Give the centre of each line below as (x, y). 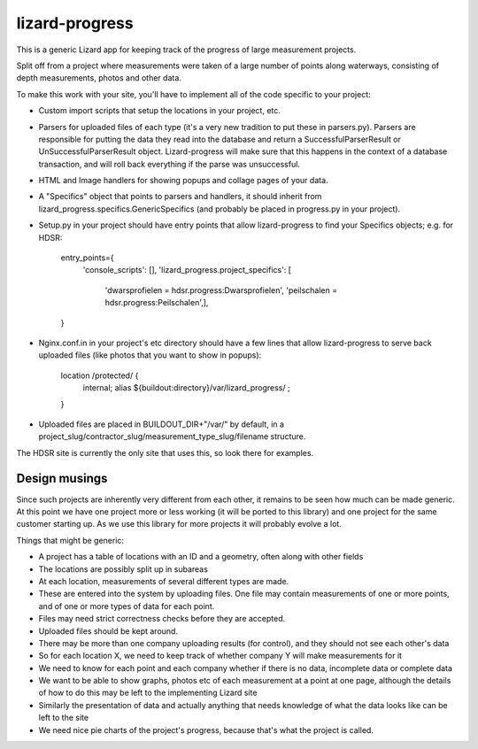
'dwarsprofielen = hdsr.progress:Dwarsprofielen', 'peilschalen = (221, 290)
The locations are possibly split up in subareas (123, 569)
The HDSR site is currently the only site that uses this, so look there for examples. (165, 452)
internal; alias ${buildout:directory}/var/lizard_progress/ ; (187, 388)
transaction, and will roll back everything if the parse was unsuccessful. (170, 164)
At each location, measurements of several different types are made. (164, 581)
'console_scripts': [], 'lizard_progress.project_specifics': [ (187, 270)
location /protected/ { (100, 375)
